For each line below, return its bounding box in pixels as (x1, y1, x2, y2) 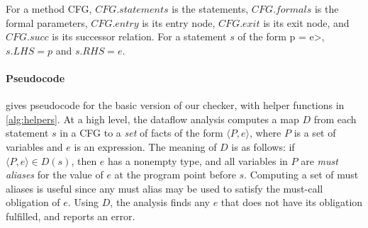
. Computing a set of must (244, 167, 359, 182)
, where (249, 125, 281, 140)
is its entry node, (142, 15, 216, 30)
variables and (6, 139, 63, 154)
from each (313, 111, 357, 126)
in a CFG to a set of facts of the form (60, 125, 223, 140)
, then (71, 153, 97, 168)
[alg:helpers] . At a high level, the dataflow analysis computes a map (6, 111, 299, 126)
